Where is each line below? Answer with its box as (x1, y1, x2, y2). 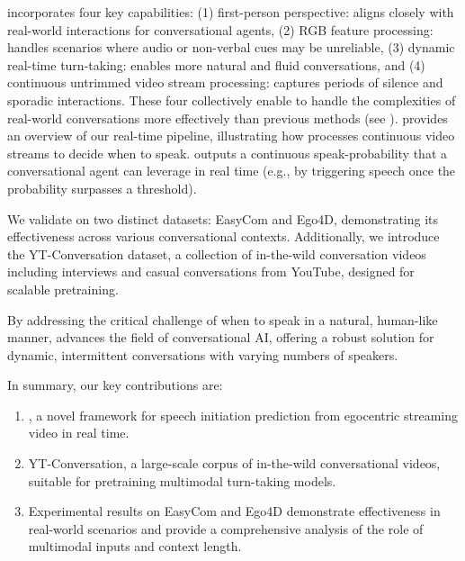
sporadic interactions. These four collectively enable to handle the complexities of (7, 90, 456, 109)
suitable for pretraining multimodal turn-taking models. (28, 471, 336, 490)
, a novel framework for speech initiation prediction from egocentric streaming (28, 405, 458, 424)
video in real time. (28, 423, 130, 442)
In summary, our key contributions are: (7, 376, 223, 394)
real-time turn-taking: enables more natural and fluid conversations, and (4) (7, 55, 425, 74)
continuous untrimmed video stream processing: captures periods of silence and (7, 73, 443, 92)
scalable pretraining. (7, 279, 119, 298)
